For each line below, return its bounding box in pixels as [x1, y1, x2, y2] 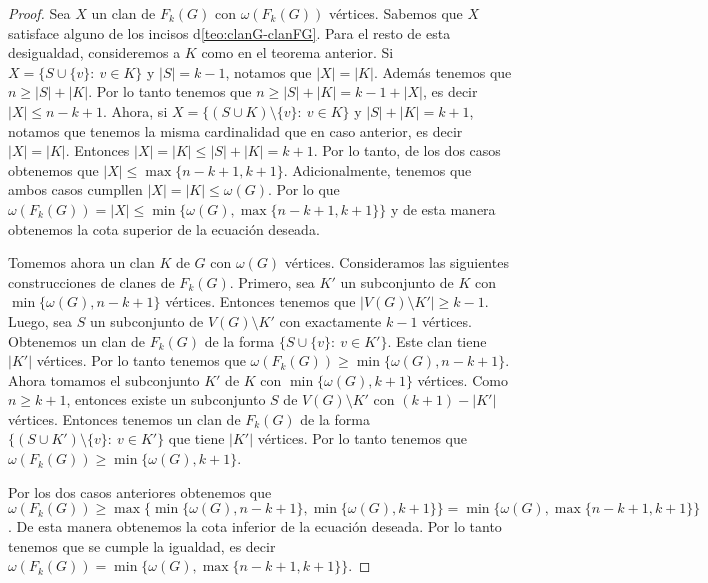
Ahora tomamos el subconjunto [8, 369, 200, 390]
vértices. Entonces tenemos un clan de [8, 408, 241, 429]
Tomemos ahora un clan [8, 252, 155, 273]
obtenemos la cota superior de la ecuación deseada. [8, 218, 320, 239]
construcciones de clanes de [8, 271, 175, 292]
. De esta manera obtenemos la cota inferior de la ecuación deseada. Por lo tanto [8, 516, 502, 537]
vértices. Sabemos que [328, 3, 463, 23]
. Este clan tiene [387, 330, 487, 351]
